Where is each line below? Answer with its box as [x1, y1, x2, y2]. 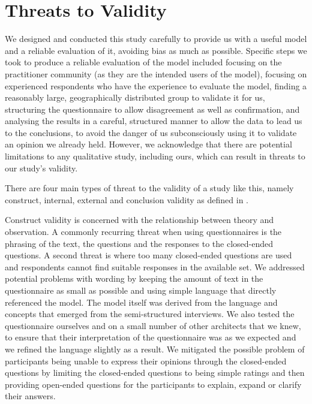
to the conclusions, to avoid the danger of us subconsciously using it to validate [5, 126, 297, 138]
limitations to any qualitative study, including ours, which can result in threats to [5, 150, 305, 162]
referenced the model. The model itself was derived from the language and [5, 296, 278, 308]
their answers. [5, 390, 56, 402]
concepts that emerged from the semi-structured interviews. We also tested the [5, 307, 295, 320]
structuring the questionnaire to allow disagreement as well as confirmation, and [5, 102, 300, 115]
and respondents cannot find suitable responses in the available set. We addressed [5, 260, 305, 273]
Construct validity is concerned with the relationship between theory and [5, 213, 274, 226]
